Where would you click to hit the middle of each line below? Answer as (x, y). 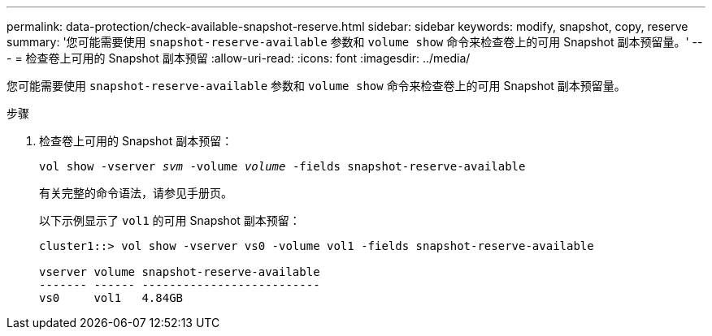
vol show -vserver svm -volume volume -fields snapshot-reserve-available (282, 166)
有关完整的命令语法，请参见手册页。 (136, 193)
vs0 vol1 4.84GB (111, 298)
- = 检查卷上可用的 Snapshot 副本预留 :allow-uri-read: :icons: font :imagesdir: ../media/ (239, 58)
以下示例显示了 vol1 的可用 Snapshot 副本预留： (170, 220)
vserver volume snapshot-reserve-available (180, 272)
